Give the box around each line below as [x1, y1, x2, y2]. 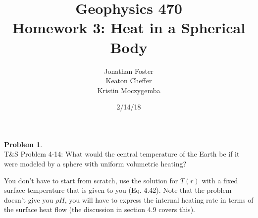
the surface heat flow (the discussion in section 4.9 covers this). [4, 204, 195, 215]
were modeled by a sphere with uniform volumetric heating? [4, 159, 187, 169]
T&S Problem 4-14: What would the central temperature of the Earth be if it [4, 149, 240, 159]
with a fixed [202, 175, 238, 185]
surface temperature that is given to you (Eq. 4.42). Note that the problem [4, 185, 232, 195]
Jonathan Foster [104, 65, 154, 76]
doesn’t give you [4, 194, 53, 205]
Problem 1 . [4, 139, 43, 149]
